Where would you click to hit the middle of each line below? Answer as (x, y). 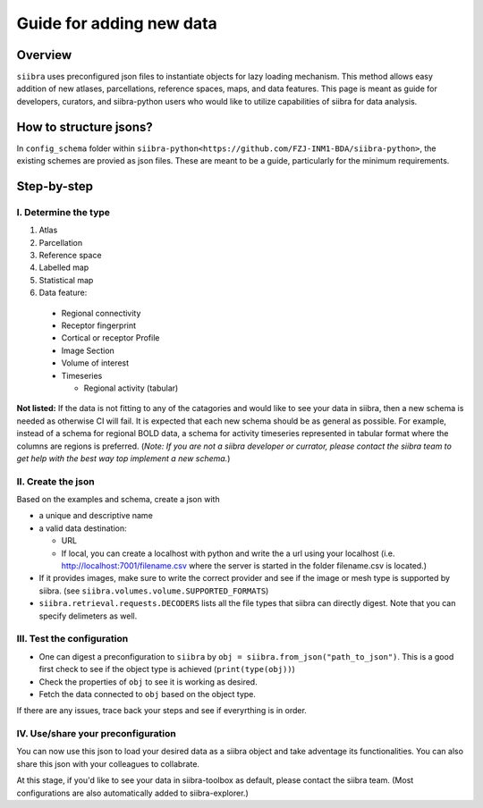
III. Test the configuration (72, 639)
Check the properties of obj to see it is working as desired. (148, 682)
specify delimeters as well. (88, 616)
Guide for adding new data (117, 23)
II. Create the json (55, 481)
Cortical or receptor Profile (110, 338)
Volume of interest (95, 363)
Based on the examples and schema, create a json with (118, 500)
